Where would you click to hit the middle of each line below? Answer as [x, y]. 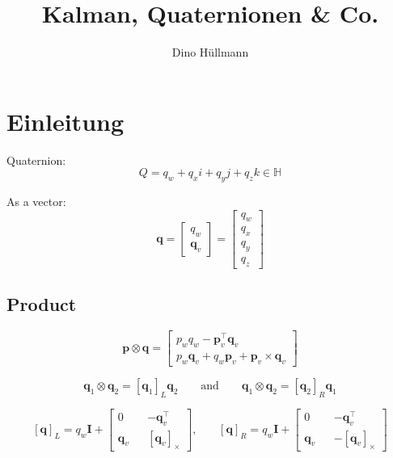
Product [42, 304]
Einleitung [65, 121]
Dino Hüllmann [210, 52]
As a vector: [36, 202]
